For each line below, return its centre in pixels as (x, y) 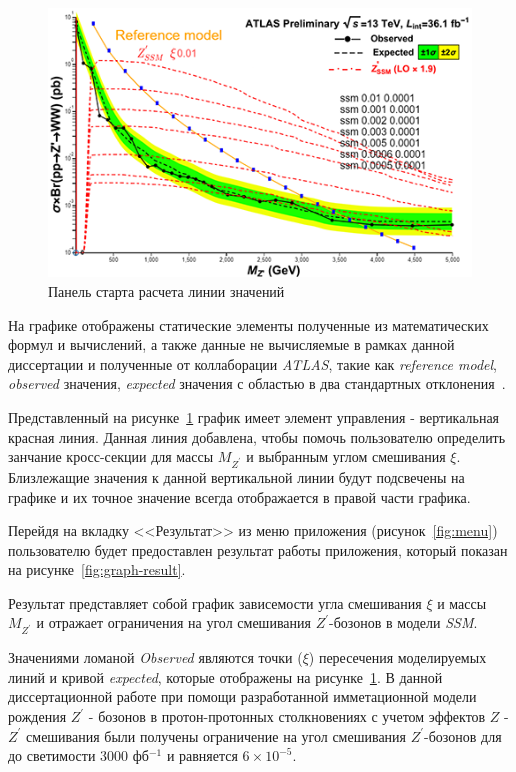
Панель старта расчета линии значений (166, 291)
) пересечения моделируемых (397, 657)
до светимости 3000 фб (78, 755)
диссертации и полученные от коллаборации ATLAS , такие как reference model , (252, 363)
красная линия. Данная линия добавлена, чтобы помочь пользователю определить (257, 436)
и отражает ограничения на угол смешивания (173, 622)
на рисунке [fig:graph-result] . (97, 569)
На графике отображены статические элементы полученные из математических (248, 324)
